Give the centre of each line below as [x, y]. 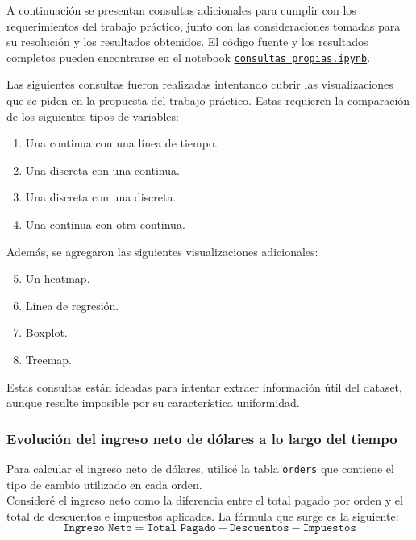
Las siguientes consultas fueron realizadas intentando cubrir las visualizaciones [200, 84]
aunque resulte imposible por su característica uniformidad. [153, 403]
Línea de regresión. [72, 305]
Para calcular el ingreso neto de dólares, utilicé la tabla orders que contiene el [200, 468]
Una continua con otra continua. [105, 224]
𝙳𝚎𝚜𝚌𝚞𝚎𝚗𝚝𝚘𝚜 [260, 528]
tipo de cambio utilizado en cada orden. [104, 484]
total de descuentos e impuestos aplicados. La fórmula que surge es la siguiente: [203, 515]
